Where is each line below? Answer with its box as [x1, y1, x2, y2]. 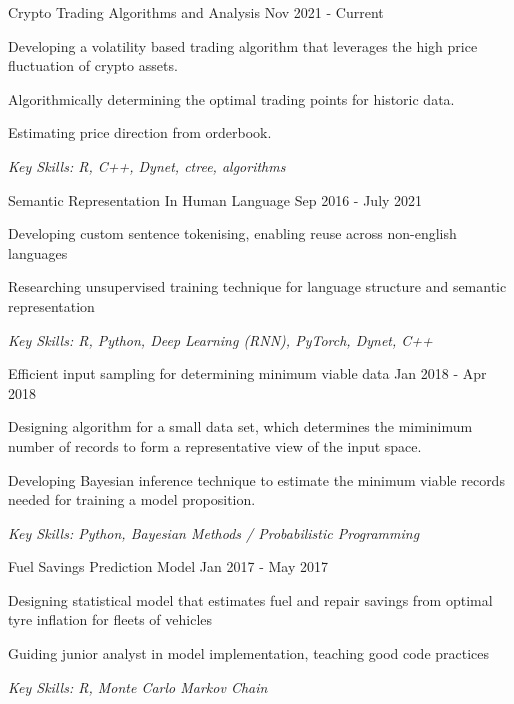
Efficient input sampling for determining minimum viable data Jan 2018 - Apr [8, 363, 487, 384]
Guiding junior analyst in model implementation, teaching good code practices [8, 643, 490, 664]
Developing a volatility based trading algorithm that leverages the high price [8, 35, 478, 56]
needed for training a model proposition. [8, 489, 256, 510]
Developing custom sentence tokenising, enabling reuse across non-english [8, 223, 457, 244]
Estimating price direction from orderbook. [8, 122, 272, 143]
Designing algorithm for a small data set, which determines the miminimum [8, 416, 473, 437]
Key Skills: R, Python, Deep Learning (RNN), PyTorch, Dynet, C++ [8, 329, 433, 350]
